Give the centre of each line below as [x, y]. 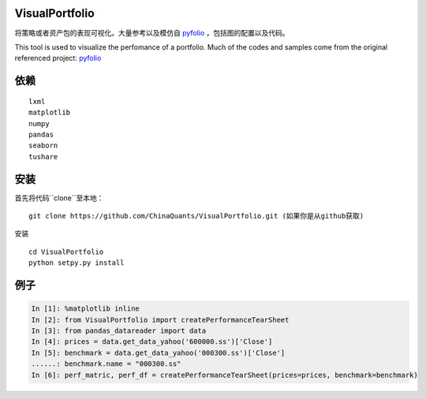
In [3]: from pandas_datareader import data [119, 330]
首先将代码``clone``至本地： [59, 198]
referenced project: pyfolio [58, 58]
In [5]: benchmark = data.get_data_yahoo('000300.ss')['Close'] [158, 352]
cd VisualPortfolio [66, 252]
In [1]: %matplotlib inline [85, 309]
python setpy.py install [77, 263]
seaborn [43, 145]
